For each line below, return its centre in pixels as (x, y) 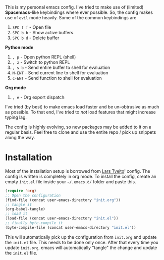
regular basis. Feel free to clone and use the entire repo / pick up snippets (81, 132)
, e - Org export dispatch (38, 97)
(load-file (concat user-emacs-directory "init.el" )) (62, 218)
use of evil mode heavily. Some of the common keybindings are (71, 18)
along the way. (20, 137)
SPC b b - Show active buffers (43, 32)
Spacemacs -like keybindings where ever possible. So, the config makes (79, 12)
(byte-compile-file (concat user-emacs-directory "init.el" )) (71, 227)
